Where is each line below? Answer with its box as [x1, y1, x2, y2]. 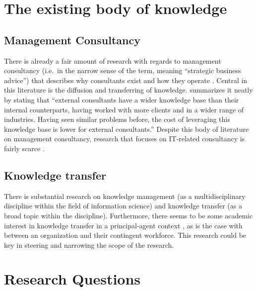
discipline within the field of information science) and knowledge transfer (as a [4, 200, 242, 211]
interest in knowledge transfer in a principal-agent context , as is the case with [4, 220, 243, 230]
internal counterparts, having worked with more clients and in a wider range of [4, 104, 244, 114]
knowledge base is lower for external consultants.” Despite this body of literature [4, 123, 249, 134]
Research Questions [4, 269, 141, 289]
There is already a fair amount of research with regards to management [4, 55, 221, 66]
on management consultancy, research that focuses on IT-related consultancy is [4, 133, 245, 144]
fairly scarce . [4, 143, 45, 153]
